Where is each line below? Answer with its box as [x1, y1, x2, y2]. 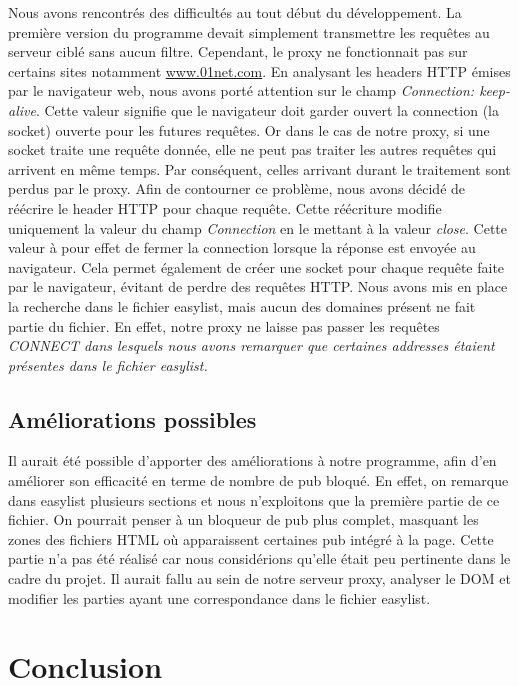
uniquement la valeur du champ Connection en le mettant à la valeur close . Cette [8, 217, 508, 238]
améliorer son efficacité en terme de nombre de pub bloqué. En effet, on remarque [8, 470, 509, 491]
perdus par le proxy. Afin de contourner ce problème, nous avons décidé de [8, 178, 466, 199]
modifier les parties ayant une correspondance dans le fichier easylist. [8, 587, 431, 608]
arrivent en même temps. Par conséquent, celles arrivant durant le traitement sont [8, 158, 511, 179]
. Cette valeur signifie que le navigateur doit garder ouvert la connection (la [35, 99, 499, 120]
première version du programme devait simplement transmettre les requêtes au [8, 21, 490, 42]
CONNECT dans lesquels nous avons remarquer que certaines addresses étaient [8, 335, 495, 356]
